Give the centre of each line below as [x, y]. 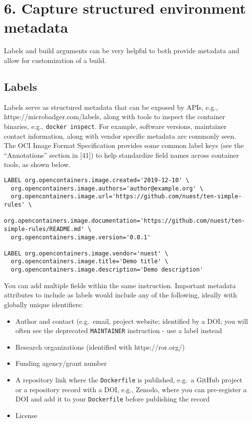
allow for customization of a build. [55, 60]
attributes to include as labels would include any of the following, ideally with [121, 295]
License [26, 415]
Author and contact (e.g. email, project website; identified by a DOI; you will [132, 321]
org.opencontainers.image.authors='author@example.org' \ [107, 188]
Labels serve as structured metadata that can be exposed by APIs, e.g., [111, 107]
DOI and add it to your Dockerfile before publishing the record [112, 399]
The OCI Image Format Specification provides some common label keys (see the [124, 145]
